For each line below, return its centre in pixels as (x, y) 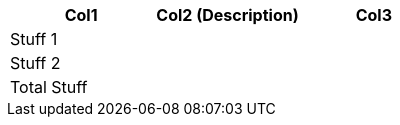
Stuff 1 (34, 39)
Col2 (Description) (227, 15)
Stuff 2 (35, 63)
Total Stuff (49, 87)
